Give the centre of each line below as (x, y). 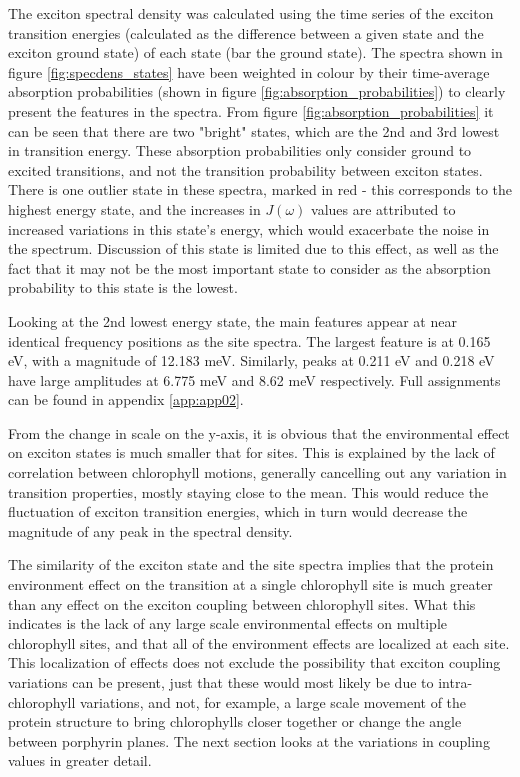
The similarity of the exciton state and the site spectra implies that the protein (251, 564)
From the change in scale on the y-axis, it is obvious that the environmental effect (259, 432)
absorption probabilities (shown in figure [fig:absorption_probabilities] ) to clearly (257, 91)
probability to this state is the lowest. (123, 287)
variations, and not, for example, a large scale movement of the (273, 701)
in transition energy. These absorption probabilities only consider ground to (240, 150)
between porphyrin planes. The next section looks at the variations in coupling (249, 740)
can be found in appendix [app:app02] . (126, 399)
